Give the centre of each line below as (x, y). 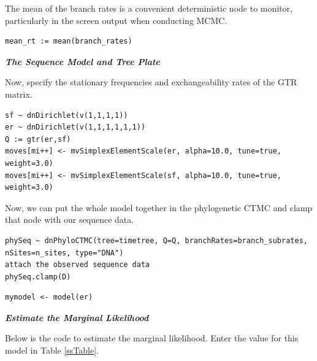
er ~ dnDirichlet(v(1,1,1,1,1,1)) (75, 127)
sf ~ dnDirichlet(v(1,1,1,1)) (67, 115)
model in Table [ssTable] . (52, 350)
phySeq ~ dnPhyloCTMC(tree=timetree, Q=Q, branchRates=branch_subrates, (156, 240)
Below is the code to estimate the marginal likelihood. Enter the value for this (152, 338)
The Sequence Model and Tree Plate (82, 61)
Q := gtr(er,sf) (38, 139)
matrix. (19, 94)
